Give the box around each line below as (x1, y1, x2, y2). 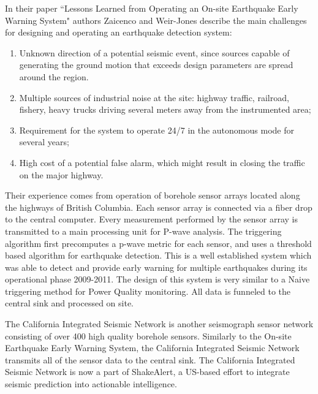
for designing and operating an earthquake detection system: (5, 26, 232, 39)
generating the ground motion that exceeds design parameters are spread (19, 58, 293, 71)
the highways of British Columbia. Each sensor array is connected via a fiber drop (5, 200, 312, 213)
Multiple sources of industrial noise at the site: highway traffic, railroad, (19, 91, 289, 104)
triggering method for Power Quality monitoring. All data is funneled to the (5, 284, 291, 297)
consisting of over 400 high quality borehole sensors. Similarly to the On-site (5, 329, 292, 342)
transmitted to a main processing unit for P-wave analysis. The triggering (5, 224, 282, 237)
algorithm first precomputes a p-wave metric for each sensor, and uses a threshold (5, 237, 312, 249)
